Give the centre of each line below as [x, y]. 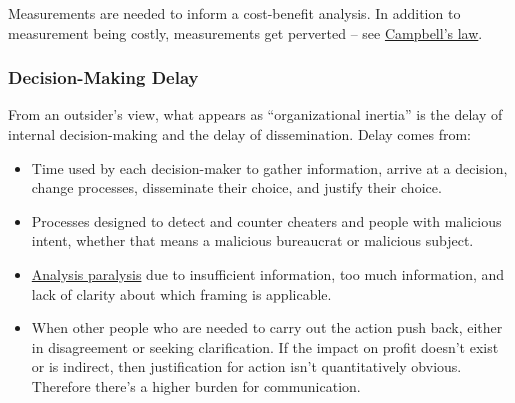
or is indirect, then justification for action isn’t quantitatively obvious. [246, 366]
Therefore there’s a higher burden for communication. [196, 385]
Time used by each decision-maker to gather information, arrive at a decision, [269, 167]
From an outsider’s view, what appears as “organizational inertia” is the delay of [255, 114]
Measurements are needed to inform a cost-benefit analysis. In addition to [234, 13]
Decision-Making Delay [103, 77]
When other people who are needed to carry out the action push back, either [267, 327]
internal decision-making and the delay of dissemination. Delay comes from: [239, 134]
